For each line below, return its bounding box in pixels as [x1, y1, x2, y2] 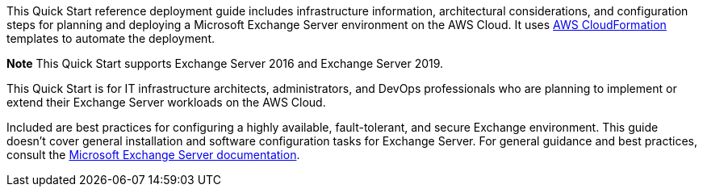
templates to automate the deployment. [6, 31, 216, 45]
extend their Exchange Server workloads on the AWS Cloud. [6, 95, 326, 109]
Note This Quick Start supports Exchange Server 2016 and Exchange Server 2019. [6, 57, 444, 70]
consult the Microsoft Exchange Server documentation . [6, 148, 300, 162]
